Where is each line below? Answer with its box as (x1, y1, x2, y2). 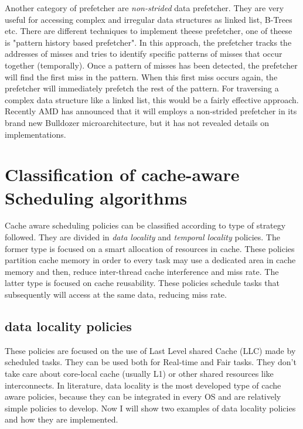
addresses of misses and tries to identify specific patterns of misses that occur (5, 47, 282, 60)
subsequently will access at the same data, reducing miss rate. (5, 288, 227, 300)
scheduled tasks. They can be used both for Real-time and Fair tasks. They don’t (5, 356, 297, 368)
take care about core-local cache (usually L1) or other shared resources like (5, 367, 274, 379)
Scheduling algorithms (5, 185, 188, 209)
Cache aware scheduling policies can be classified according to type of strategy (5, 219, 286, 231)
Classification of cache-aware (5, 162, 240, 186)
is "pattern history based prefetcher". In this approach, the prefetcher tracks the (5, 36, 292, 48)
